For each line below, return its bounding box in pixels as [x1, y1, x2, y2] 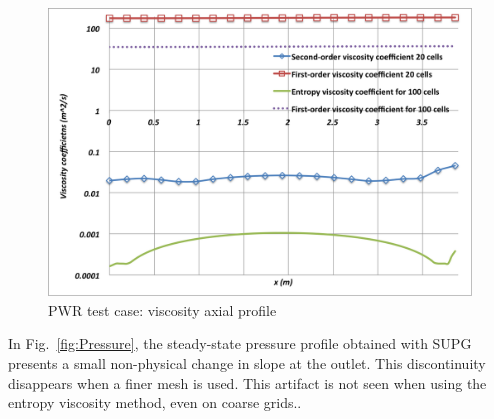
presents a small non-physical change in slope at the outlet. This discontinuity [8, 352, 486, 373]
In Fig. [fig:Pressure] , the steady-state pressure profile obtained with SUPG [8, 333, 472, 354]
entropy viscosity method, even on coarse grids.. [8, 392, 302, 413]
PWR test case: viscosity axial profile [48, 299, 277, 320]
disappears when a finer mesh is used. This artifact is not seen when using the [8, 372, 487, 393]
